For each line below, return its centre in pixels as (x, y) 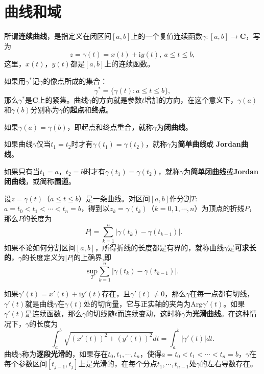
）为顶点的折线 (219, 208)
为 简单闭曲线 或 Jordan (221, 171)
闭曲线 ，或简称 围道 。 (40, 181)
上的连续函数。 (129, 64)
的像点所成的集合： (75, 80)
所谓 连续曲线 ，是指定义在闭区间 (58, 36)
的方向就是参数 (117, 99)
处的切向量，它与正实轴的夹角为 (137, 303)
